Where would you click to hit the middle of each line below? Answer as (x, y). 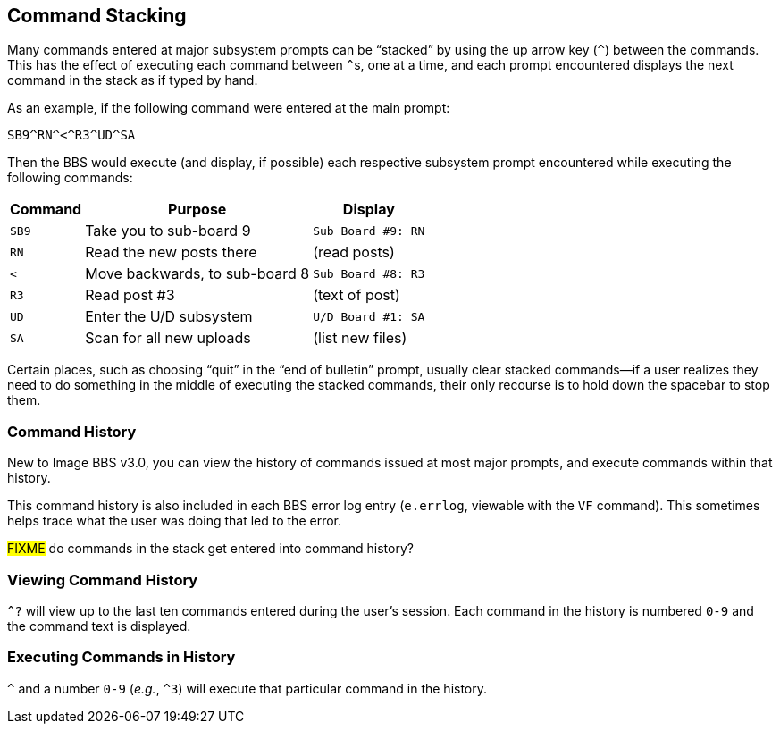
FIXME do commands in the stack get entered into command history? (210, 549)
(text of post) (356, 295)
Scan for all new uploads (168, 338)
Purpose (197, 210)
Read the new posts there (171, 252)
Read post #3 (130, 295)
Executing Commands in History (122, 657)
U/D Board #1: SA (369, 316)
